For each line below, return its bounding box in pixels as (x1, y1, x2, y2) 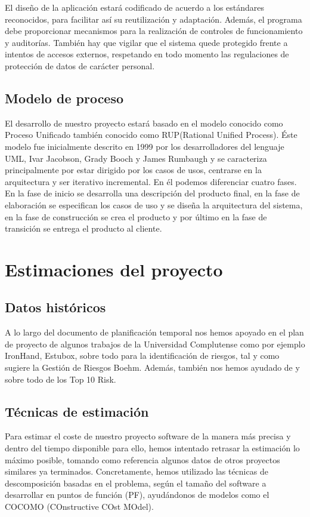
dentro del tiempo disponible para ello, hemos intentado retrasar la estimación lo (5, 442, 300, 454)
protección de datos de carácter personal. (5, 59, 155, 72)
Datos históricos (5, 298, 106, 316)
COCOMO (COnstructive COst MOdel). (5, 500, 154, 513)
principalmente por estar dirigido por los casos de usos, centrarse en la (5, 164, 262, 176)
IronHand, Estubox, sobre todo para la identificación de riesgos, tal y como (5, 349, 280, 362)
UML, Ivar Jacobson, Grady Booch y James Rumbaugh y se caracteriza (5, 152, 267, 164)
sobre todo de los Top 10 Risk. (5, 373, 116, 385)
